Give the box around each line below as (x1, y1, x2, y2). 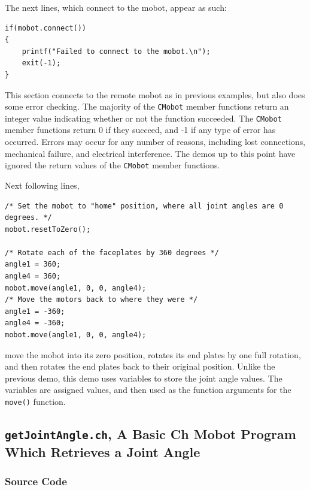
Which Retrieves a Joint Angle (5, 443, 200, 461)
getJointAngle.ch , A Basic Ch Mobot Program (5, 425, 296, 443)
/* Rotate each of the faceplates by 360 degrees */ (5, 248, 219, 257)
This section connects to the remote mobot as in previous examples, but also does (5, 88, 305, 101)
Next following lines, (5, 179, 80, 191)
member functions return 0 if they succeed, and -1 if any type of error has (5, 123, 276, 136)
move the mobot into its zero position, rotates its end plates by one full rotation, (5, 348, 301, 361)
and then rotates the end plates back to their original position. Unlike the (5, 360, 275, 373)
